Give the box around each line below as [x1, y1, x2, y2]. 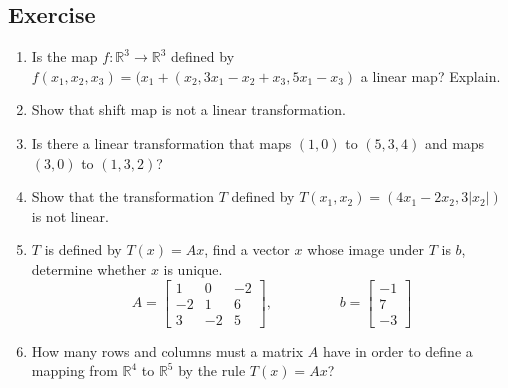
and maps [424, 132, 485, 153]
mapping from [31, 360, 118, 381]
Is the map [31, 46, 98, 67]
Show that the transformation [31, 186, 214, 207]
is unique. [163, 258, 223, 279]
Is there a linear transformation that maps [31, 132, 292, 153]
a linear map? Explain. [360, 65, 501, 86]
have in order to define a [322, 340, 473, 361]
